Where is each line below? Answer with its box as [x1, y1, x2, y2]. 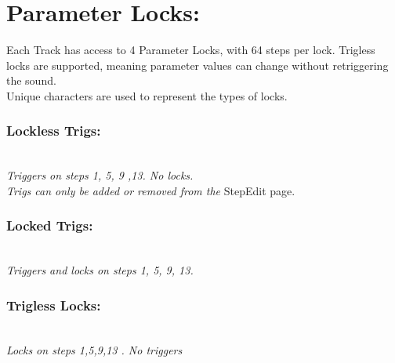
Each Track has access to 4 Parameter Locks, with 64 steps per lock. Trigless [6, 42, 375, 58]
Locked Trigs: [6, 216, 93, 235]
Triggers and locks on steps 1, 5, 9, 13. [6, 262, 194, 278]
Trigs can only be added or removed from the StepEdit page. [6, 182, 295, 198]
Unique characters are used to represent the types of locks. [6, 87, 288, 103]
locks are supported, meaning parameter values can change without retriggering [6, 56, 389, 73]
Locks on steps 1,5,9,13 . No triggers [6, 341, 183, 358]
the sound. [6, 72, 56, 89]
